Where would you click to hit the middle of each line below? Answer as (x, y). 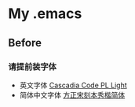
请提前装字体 (33, 66)
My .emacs (45, 14)
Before (25, 43)
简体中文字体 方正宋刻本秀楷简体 (72, 94)
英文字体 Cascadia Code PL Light (73, 85)
